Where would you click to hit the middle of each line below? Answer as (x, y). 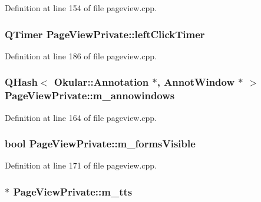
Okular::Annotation (101, 82)
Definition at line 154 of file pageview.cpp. (81, 8)
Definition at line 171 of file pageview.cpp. (81, 165)
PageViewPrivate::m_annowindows (90, 95)
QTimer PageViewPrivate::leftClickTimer (105, 34)
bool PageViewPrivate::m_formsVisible (100, 144)
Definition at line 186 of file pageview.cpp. (81, 55)
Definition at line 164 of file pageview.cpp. (81, 117)
